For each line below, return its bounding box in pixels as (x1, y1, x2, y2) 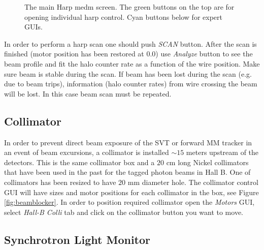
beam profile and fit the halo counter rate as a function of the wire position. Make (4, 58, 260, 69)
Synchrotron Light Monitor (4, 231, 150, 247)
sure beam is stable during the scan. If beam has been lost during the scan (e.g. (4, 68, 252, 79)
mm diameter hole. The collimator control (127, 176, 258, 187)
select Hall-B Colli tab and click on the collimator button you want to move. (4, 206, 243, 217)
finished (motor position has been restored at (4, 48, 144, 59)
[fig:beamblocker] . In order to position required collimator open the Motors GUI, (4, 197, 255, 207)
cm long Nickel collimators (166, 157, 249, 167)
